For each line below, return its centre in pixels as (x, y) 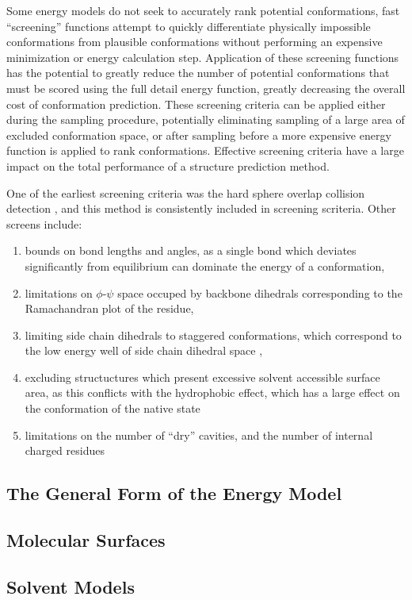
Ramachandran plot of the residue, (109, 308)
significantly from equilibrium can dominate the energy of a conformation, (205, 265)
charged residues (65, 450)
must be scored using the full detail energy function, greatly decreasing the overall (206, 88)
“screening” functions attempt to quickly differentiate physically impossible (189, 26)
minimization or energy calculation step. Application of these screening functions (203, 57)
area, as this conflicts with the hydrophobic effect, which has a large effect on (212, 392)
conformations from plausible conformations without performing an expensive (195, 42)
